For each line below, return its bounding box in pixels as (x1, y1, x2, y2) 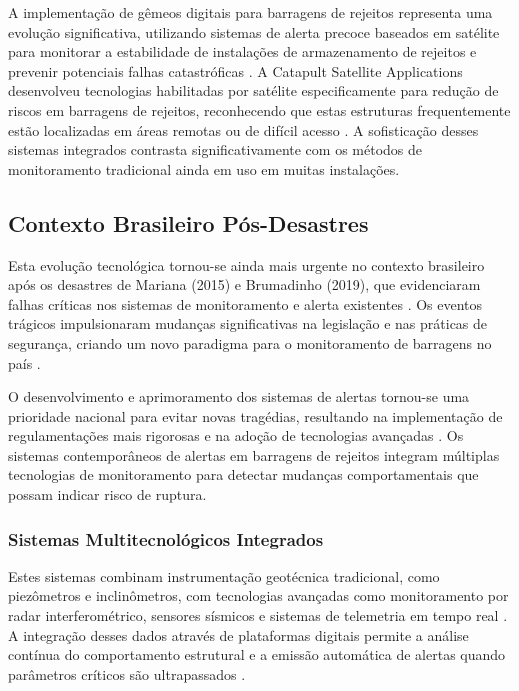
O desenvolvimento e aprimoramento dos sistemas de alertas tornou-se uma (8, 386, 470, 407)
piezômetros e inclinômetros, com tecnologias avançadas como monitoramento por (8, 585, 509, 606)
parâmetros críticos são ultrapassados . (8, 663, 246, 684)
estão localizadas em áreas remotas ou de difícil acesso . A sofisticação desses (8, 119, 479, 140)
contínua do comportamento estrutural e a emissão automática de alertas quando (8, 644, 506, 665)
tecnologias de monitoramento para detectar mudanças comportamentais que (8, 464, 479, 485)
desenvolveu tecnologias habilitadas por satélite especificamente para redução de (8, 80, 499, 101)
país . (8, 352, 41, 373)
